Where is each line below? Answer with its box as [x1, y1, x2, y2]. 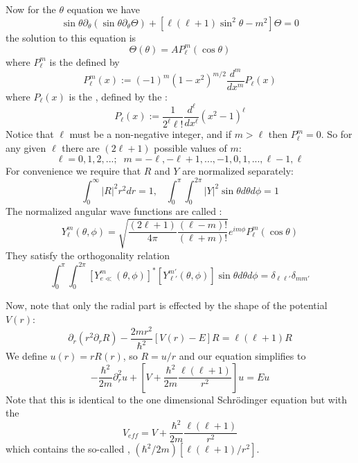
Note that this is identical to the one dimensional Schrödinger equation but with [6, 392, 348, 406]
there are [62, 140, 100, 155]
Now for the [6, 2, 56, 16]
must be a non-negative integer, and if [69, 127, 231, 141]
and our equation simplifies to [179, 349, 306, 363]
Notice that [6, 127, 54, 141]
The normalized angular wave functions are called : [6, 204, 222, 218]
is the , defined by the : [69, 89, 168, 103]
